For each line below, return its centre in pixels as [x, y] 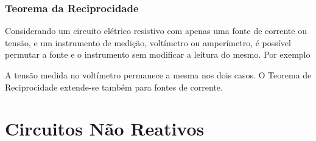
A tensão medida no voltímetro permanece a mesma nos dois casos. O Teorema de [158, 75]
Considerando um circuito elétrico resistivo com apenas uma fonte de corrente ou [156, 31]
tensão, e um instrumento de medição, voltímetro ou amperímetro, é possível [148, 42]
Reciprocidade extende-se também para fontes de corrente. [114, 87]
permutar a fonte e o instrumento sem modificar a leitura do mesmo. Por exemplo [158, 54]
